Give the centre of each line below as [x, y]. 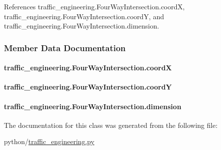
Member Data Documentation [65, 47]
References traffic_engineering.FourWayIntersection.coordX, [94, 6]
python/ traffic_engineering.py [49, 141]
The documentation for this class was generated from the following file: [111, 125]
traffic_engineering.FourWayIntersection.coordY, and [84, 16]
